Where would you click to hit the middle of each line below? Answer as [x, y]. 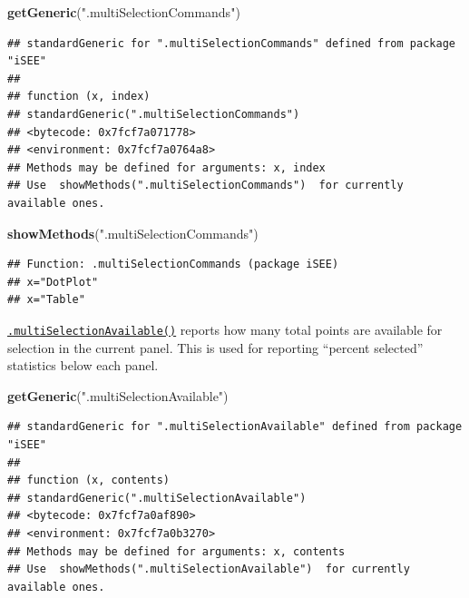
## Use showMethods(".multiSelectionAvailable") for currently [209, 569]
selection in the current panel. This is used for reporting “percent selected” [215, 347]
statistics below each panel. [83, 365]
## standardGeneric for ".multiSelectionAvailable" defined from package [235, 427]
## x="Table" [46, 300]
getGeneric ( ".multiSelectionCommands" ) [124, 12]
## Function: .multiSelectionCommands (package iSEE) [173, 265]
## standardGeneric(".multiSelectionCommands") [154, 114]
